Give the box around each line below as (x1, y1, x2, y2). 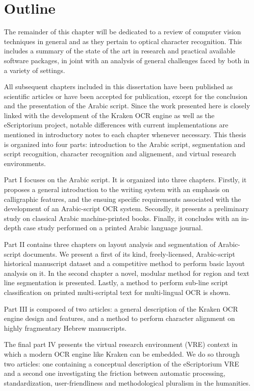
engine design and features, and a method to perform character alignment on (4, 313, 235, 323)
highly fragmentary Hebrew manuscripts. (4, 322, 127, 333)
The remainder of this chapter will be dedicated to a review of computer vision (4, 26, 241, 37)
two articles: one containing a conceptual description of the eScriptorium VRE (4, 358, 239, 368)
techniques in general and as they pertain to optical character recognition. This (4, 36, 242, 46)
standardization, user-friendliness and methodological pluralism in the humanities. (4, 377, 251, 388)
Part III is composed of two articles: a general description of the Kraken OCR (4, 303, 238, 314)
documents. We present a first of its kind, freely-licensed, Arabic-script (23, 248, 235, 259)
